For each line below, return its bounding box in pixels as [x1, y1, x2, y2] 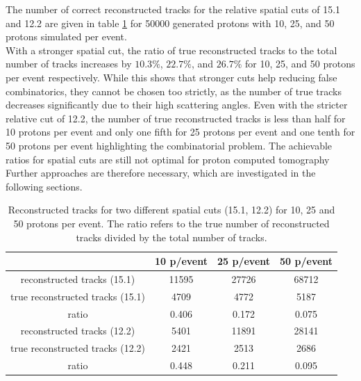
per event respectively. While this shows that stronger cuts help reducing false [6, 70, 337, 84]
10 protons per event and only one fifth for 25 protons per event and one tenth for [6, 124, 355, 139]
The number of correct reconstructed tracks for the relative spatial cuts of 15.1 [6, 2, 341, 16]
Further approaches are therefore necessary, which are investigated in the [6, 165, 316, 180]
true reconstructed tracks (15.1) [10, 289, 145, 303]
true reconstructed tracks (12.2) [10, 341, 145, 355]
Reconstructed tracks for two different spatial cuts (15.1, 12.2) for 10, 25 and [8, 202, 335, 217]
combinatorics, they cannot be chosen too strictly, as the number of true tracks [6, 83, 342, 98]
